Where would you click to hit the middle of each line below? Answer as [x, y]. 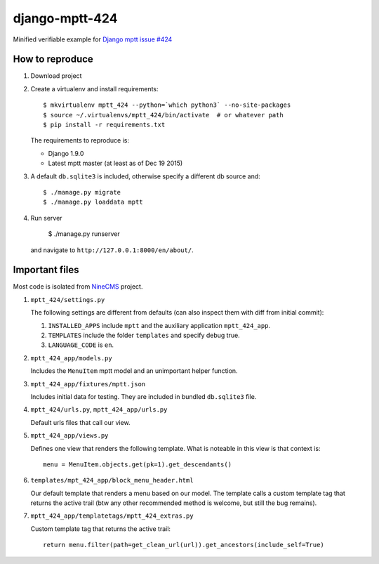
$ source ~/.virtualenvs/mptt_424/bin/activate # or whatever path [163, 115]
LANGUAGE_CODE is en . [81, 345]
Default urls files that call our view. [80, 422]
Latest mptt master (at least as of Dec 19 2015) [115, 163]
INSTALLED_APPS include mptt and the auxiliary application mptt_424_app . [159, 325]
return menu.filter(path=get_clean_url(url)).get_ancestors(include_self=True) [184, 545]
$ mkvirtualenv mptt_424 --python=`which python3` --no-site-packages [167, 105]
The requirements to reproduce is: [80, 140]
